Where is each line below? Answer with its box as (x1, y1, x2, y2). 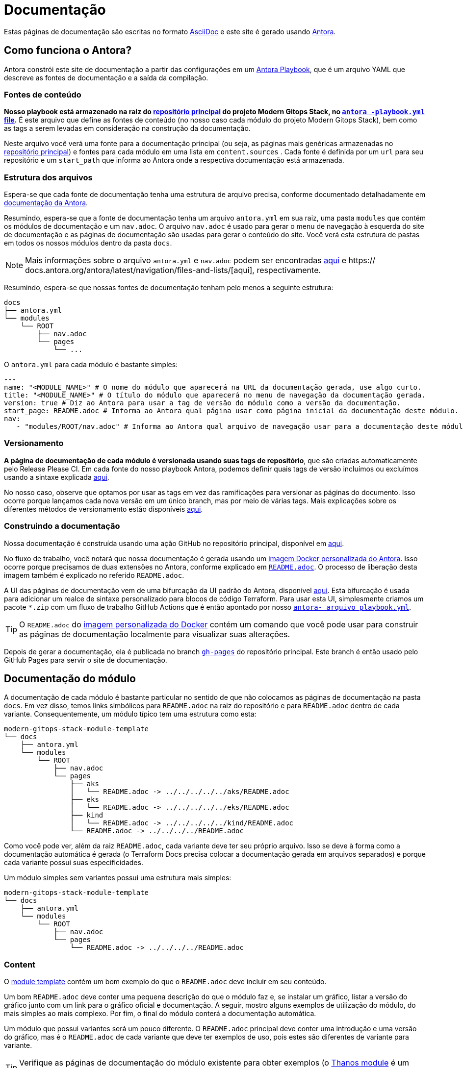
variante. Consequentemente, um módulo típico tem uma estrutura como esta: (4, 710, 257, 719)
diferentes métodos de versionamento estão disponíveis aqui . (4, 504, 203, 513)
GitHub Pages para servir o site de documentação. (4, 655, 167, 664)
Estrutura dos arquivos (4, 172, 93, 182)
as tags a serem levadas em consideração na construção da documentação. (4, 124, 251, 133)
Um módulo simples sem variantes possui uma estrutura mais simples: (4, 873, 231, 882)
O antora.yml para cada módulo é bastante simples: (4, 360, 178, 369)
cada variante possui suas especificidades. (4, 858, 143, 867)
